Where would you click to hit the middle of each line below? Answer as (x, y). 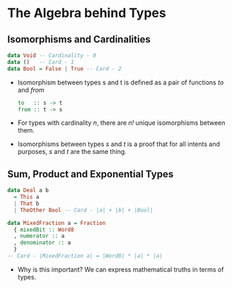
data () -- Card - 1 (41, 62)
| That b (27, 204)
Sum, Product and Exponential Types (91, 174)
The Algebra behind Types (87, 13)
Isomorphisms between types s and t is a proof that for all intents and (119, 144)
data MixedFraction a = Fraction (57, 223)
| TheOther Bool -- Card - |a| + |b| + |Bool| (83, 210)
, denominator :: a (42, 243)
